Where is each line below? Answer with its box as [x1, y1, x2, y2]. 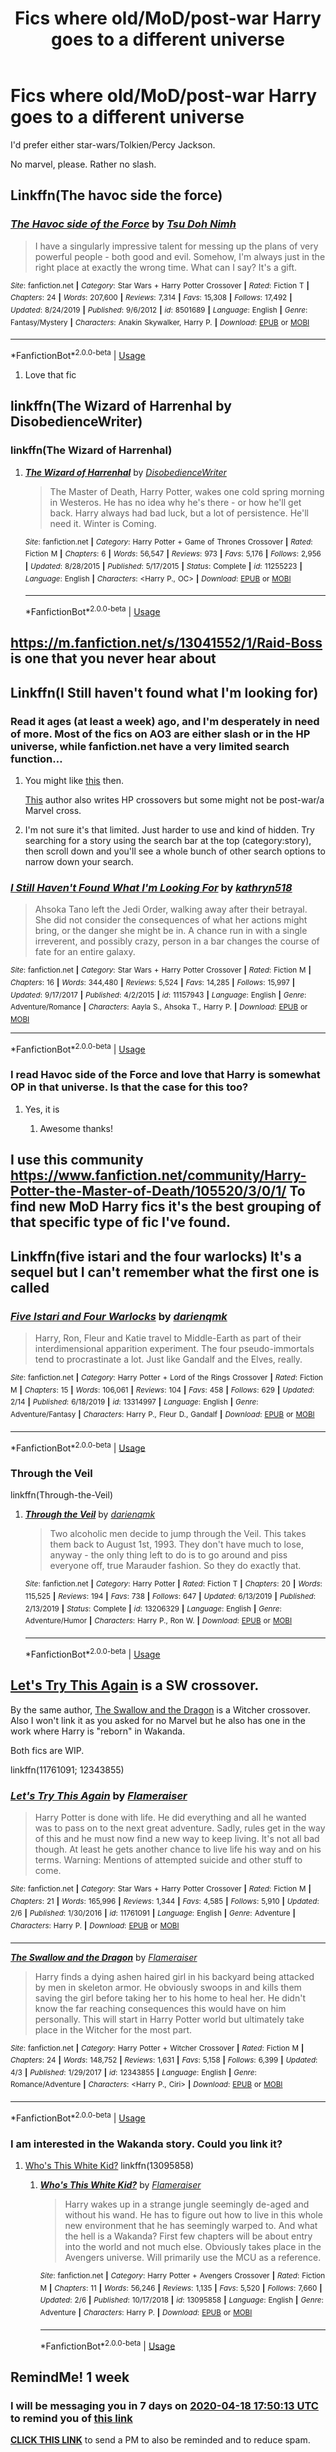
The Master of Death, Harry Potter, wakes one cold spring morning [49, 485, 325, 497]
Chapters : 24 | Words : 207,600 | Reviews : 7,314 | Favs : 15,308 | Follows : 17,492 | [10, 293, 293, 303]
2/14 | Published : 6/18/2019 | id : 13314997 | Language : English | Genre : [10, 1397, 259, 1407]
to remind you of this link [10, 2411, 133, 2425]
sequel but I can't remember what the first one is [10, 1263, 320, 1281]
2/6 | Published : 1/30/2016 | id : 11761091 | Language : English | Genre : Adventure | [10, 1908, 296, 1919]
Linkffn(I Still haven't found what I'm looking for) [10, 684, 319, 701]
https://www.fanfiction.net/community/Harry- [10, 1167, 307, 1184]
